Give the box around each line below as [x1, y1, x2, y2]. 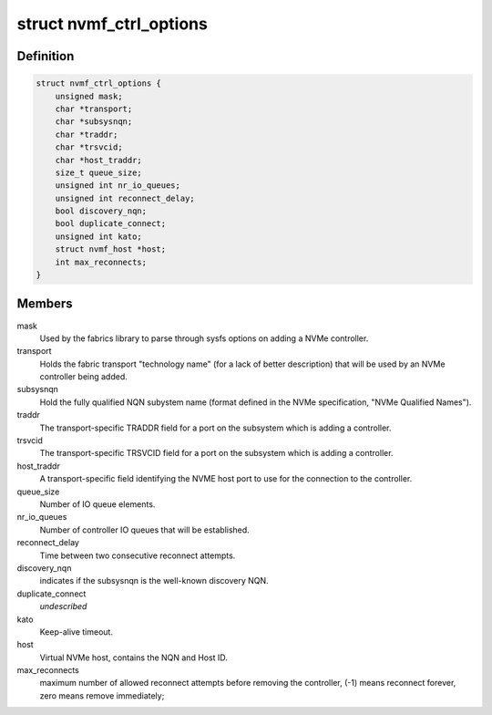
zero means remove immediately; [39, 689, 165, 701]
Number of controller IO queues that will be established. [39, 524, 250, 535]
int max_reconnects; [55, 256, 148, 267]
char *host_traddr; [55, 155, 143, 165]
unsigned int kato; [55, 231, 143, 242]
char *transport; [55, 103, 133, 114]
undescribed [39, 601, 87, 612]
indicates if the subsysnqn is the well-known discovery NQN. [39, 575, 269, 586]
